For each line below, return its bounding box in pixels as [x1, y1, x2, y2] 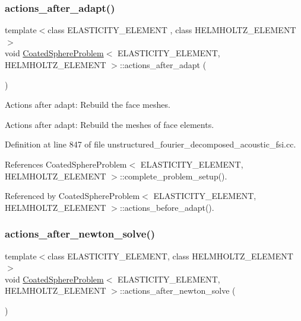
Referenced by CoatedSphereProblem [5, 190, 140, 202]
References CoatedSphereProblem [5, 158, 127, 170]
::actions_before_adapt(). [119, 201, 214, 213]
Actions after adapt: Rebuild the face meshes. [5, 98, 170, 111]
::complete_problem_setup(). [119, 169, 227, 182]
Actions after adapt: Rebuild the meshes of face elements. [5, 118, 214, 130]
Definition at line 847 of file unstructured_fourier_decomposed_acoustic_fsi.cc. [5, 138, 296, 150]
